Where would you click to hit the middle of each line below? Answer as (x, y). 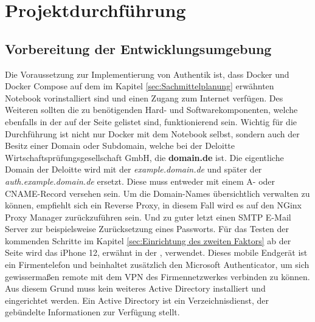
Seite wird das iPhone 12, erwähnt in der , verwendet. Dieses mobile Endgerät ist (156, 252)
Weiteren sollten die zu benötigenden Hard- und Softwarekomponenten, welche (151, 110)
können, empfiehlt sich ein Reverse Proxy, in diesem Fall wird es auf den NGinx (153, 205)
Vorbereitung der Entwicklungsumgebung (138, 48)
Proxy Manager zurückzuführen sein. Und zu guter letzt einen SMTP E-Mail (148, 217)
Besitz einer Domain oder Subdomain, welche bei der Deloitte (120, 146)
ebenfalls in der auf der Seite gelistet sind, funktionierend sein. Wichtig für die (151, 121)
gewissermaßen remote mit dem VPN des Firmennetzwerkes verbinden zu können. (157, 276)
